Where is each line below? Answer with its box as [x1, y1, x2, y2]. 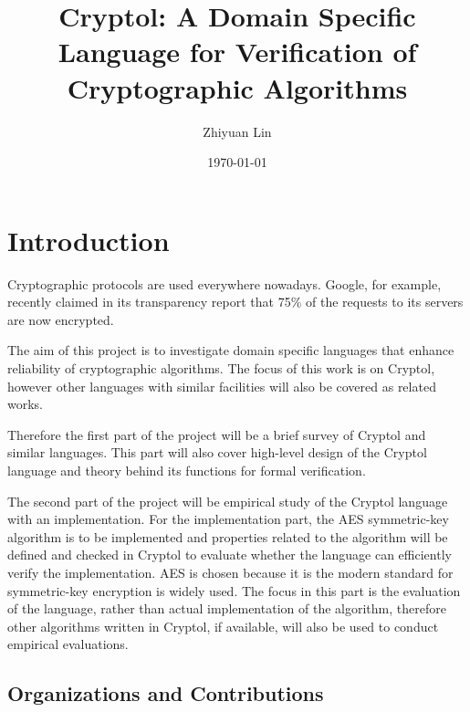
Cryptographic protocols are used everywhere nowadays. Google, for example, [7, 274, 442, 293]
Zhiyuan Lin [203, 121, 272, 141]
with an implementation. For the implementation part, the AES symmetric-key [7, 509, 449, 529]
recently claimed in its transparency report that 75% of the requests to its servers [7, 292, 464, 311]
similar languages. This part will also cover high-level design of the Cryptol [7, 443, 427, 462]
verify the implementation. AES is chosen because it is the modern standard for [7, 562, 454, 581]
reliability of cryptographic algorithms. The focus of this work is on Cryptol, [7, 359, 435, 377]
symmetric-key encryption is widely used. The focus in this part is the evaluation [7, 581, 461, 600]
